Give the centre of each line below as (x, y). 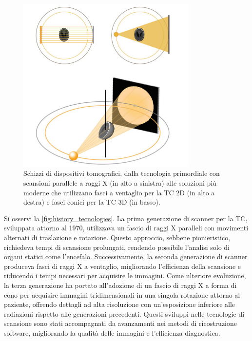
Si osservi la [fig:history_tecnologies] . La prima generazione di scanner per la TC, (126, 218)
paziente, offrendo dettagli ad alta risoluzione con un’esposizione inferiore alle (120, 304)
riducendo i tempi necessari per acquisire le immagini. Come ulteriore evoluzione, (125, 275)
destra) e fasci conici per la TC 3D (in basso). (92, 202)
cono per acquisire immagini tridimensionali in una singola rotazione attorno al (122, 294)
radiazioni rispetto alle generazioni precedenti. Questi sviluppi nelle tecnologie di (124, 313)
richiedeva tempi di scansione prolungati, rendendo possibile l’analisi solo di (117, 247)
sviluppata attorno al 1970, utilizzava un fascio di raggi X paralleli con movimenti (126, 228)
